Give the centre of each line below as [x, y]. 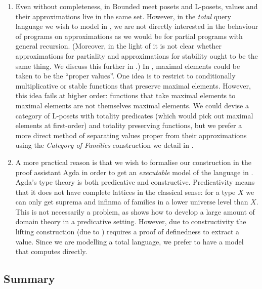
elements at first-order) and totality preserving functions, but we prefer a [129, 125]
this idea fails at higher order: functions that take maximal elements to [125, 95]
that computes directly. [51, 251]
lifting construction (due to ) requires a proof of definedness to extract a [127, 232]
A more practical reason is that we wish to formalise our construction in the [133, 162]
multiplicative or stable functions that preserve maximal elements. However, [133, 85]
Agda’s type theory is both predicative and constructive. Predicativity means [135, 182]
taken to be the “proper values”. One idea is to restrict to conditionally [125, 76]
